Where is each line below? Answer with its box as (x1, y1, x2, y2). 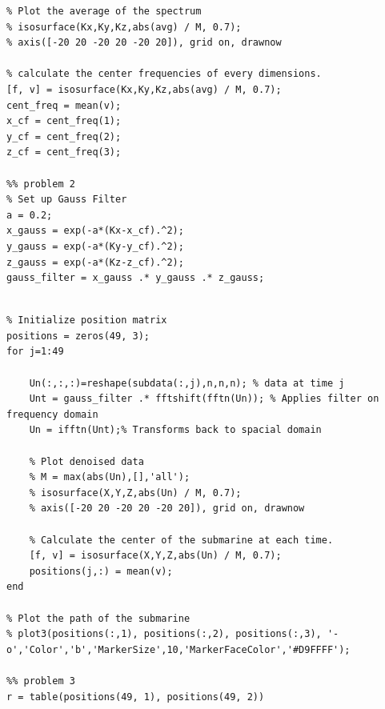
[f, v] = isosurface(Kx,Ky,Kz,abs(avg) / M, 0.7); (6, 83, 282, 95)
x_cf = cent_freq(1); (6, 115, 122, 127)
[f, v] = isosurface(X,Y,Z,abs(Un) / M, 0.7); (29, 550, 282, 562)
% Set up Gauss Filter (6, 194, 127, 206)
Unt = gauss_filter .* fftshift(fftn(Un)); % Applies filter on (29, 393, 379, 405)
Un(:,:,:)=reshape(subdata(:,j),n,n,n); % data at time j (29, 377, 345, 389)
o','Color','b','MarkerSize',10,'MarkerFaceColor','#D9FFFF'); (6, 643, 351, 655)
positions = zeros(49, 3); (6, 330, 150, 342)
